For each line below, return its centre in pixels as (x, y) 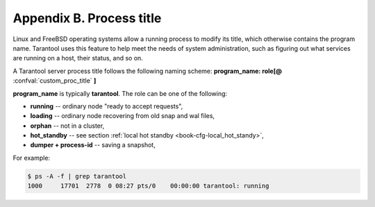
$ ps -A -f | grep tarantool (77, 176)
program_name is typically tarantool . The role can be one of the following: (120, 93)
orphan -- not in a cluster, (67, 126)
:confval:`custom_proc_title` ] (55, 81)
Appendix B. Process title (87, 18)
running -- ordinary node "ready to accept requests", (107, 106)
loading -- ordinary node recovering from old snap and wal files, (123, 116)
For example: (32, 158)
